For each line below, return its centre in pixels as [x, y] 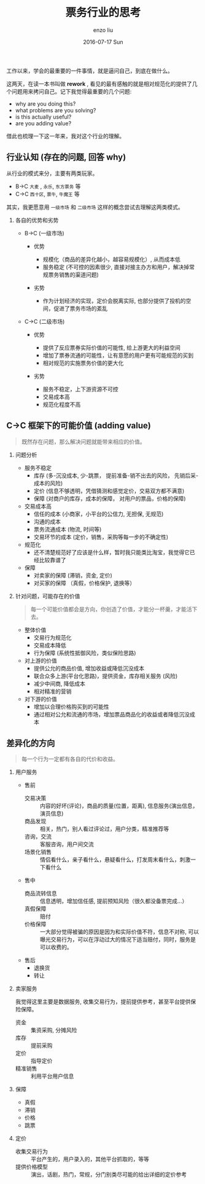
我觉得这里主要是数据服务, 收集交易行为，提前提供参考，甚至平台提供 [103, 1002]
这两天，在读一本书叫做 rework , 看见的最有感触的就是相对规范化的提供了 [99, 84]
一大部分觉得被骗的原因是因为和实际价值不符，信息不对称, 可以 [119, 932]
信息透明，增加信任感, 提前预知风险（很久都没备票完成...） [114, 901]
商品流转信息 [41, 893]
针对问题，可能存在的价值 [48, 596]
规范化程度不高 [62, 404]
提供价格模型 [31, 1167]
